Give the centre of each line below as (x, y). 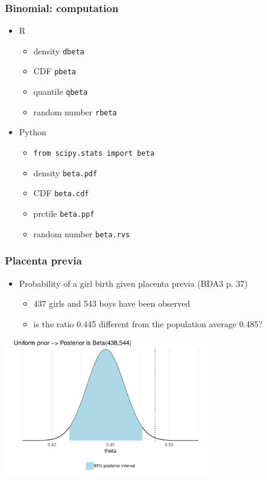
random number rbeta (75, 111)
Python (33, 132)
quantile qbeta (61, 91)
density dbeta (59, 50)
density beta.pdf (65, 172)
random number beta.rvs (82, 233)
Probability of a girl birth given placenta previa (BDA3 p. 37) (133, 283)
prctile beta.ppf (64, 213)
